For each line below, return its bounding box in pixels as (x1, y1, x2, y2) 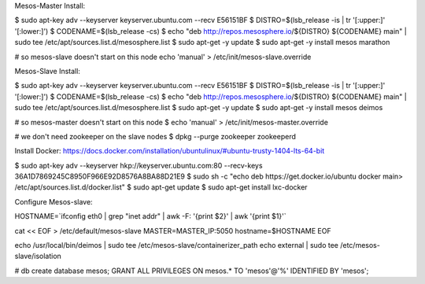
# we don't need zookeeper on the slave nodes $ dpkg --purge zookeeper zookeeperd (14, 131, 297, 141)
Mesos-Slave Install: (14, 66, 80, 76)
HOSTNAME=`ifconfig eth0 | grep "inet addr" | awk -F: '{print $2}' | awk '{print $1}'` (14, 212, 286, 221)
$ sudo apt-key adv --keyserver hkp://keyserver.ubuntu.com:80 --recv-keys (14, 160, 263, 170)
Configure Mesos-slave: (14, 197, 94, 206)
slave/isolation (14, 252, 62, 261)
